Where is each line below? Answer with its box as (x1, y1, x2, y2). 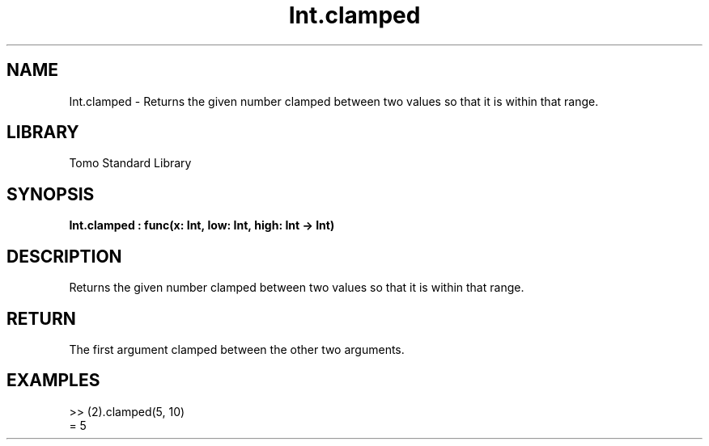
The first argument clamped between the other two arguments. (69, 342, 405, 356)
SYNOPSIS (6, 183, 95, 204)
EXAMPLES (6, 370, 100, 391)
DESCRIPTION (6, 246, 122, 267)
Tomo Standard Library (69, 156, 192, 170)
